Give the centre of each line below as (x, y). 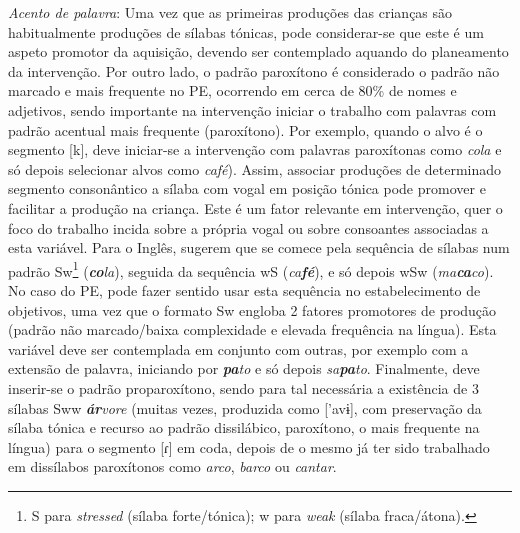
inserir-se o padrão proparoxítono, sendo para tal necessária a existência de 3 (243, 387)
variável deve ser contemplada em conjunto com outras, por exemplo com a (238, 348)
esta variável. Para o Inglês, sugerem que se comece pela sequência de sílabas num (259, 247)
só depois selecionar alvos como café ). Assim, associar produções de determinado (255, 168)
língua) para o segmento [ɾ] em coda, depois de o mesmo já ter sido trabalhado (249, 446)
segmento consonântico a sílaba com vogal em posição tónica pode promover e (247, 188)
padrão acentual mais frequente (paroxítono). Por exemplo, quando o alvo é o (245, 129)
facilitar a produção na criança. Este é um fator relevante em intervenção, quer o (255, 207)
